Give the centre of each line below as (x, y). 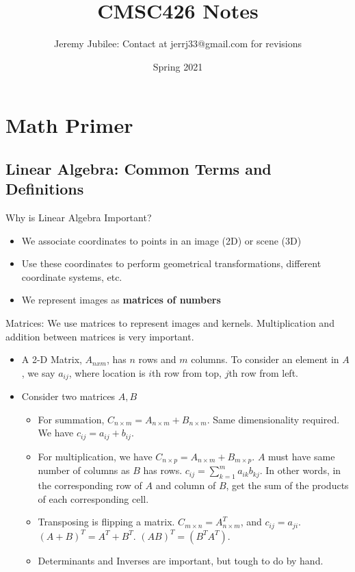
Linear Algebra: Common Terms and (139, 168)
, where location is (107, 372)
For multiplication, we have (95, 456)
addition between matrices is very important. (100, 336)
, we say (38, 372)
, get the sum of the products (287, 485)
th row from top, (186, 372)
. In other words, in (300, 470)
